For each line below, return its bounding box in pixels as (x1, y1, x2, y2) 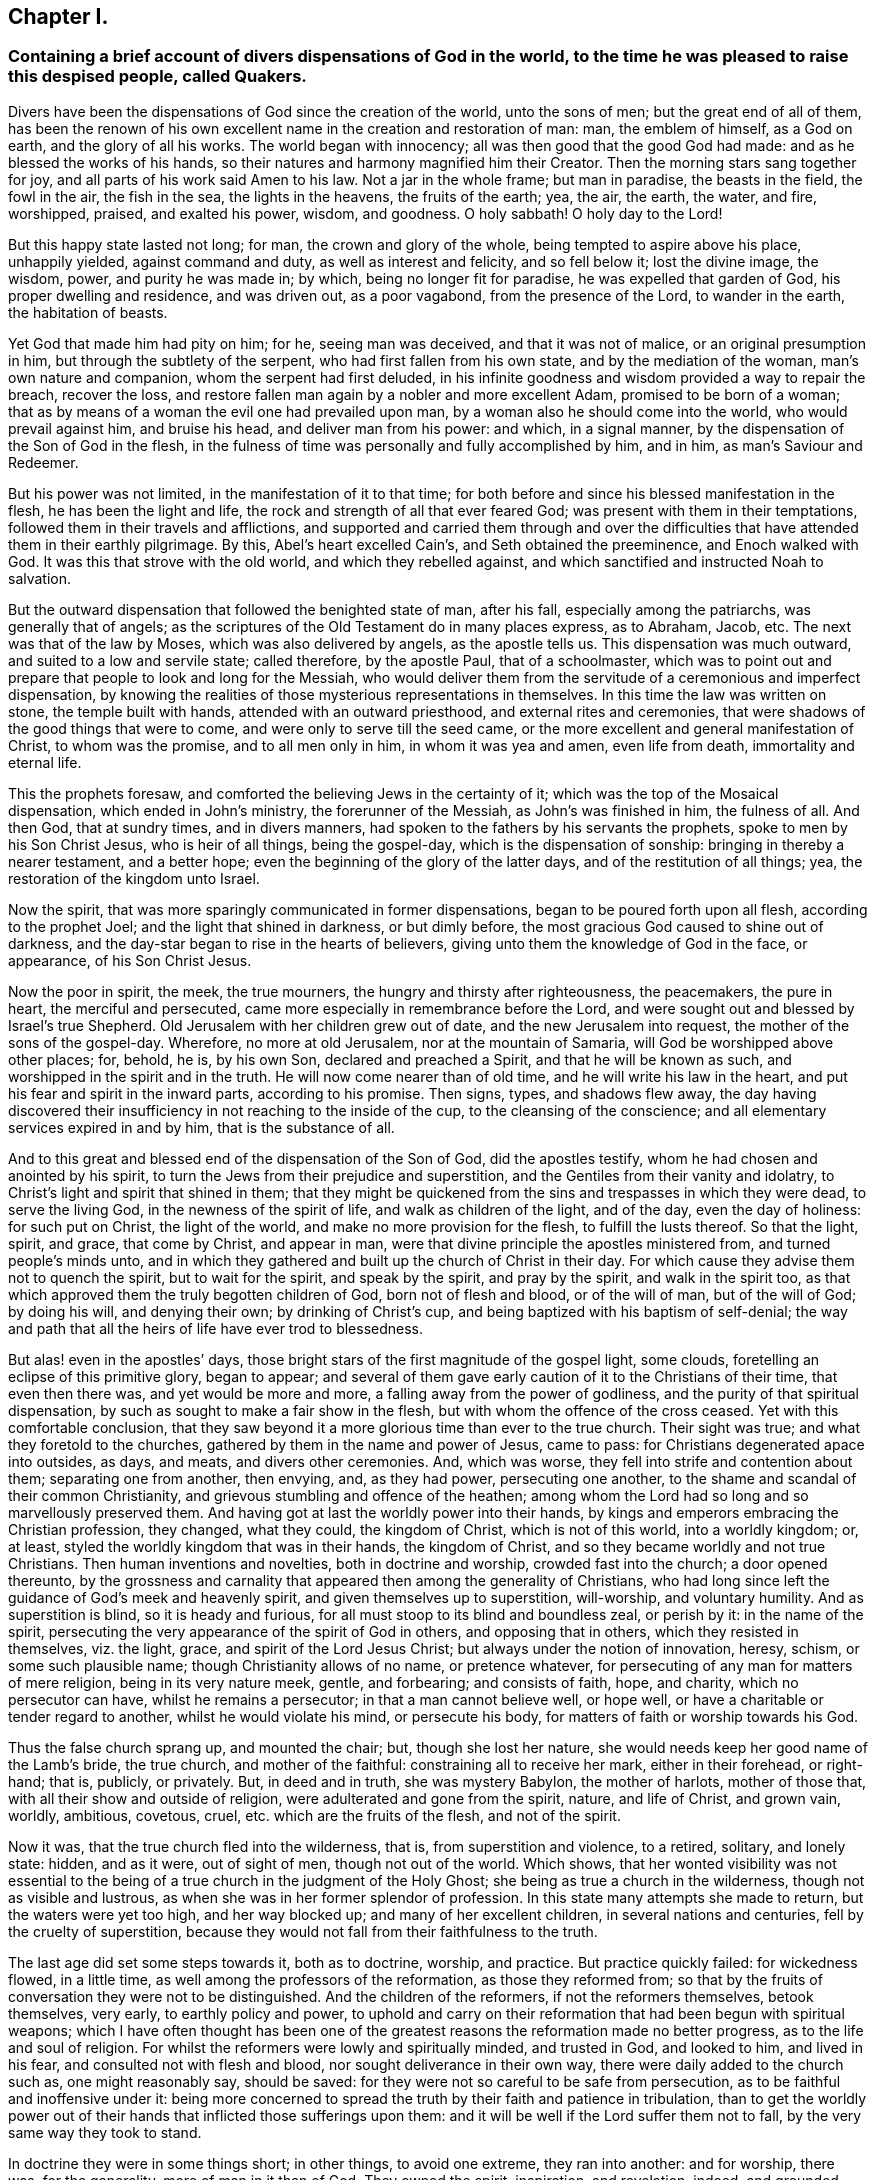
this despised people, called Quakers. (8, 66, 307, 87)
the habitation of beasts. (8, 303, 168, 321)
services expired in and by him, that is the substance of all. (8, 1118, 395, 1136)
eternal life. (8, 753, 82, 771)
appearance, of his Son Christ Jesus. (8, 951, 252, 969)
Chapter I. (8, 4, 109, 29)
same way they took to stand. (8, 2123, 202, 2141)
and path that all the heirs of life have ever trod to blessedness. (8, 1319, 424, 1337)
